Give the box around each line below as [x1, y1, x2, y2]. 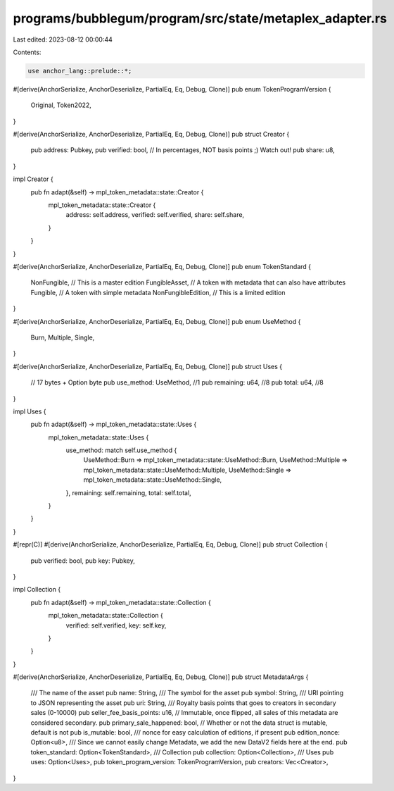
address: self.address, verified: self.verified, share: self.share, [65, 211, 245, 219]
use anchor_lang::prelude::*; [27, 67, 132, 75]
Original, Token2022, [30, 101, 91, 109]
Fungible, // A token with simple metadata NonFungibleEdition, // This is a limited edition [30, 288, 286, 297]
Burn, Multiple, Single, [30, 333, 95, 342]
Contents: [13, 48, 42, 56]
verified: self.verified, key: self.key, [65, 621, 167, 630]
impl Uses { [13, 407, 46, 416]
